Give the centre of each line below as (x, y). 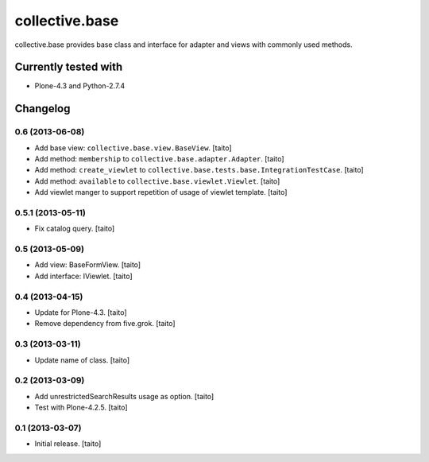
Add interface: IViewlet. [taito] (83, 276)
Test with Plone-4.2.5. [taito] (81, 408)
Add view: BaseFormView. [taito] (88, 265)
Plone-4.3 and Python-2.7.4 (80, 86)
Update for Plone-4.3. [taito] (81, 312)
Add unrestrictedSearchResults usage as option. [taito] (124, 396)
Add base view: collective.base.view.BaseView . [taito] (133, 148)
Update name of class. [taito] (82, 360)
